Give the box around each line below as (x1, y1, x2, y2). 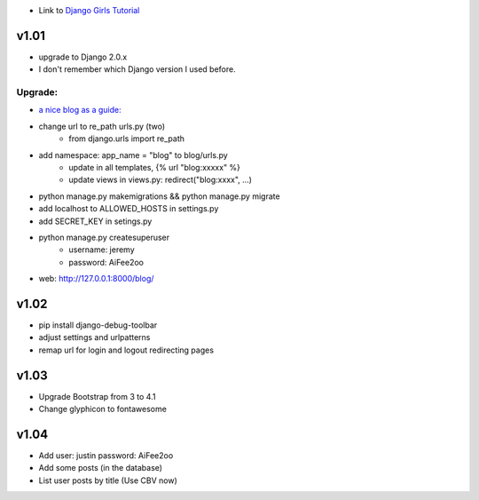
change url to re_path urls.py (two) (38, 121, 166, 131)
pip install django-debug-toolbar (38, 320, 158, 330)
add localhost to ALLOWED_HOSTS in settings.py (38, 203, 219, 214)
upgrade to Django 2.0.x (38, 52, 128, 62)
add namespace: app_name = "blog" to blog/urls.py (38, 149, 228, 160)
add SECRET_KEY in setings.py (38, 216, 153, 226)
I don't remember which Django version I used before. (38, 64, 236, 75)
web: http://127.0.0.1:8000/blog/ (38, 274, 154, 284)
